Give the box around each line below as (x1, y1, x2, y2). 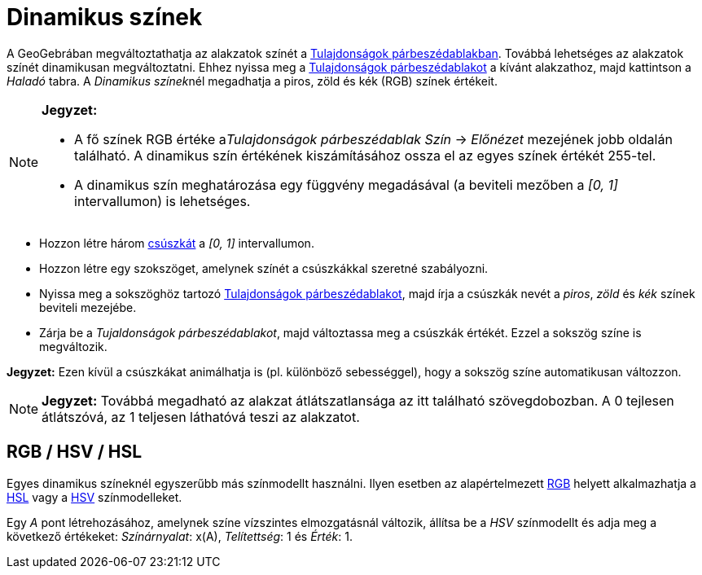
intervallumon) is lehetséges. (74, 192, 251, 209)
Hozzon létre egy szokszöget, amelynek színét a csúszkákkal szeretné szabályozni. (39, 261, 489, 275)
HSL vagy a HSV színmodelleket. (7, 489, 182, 504)
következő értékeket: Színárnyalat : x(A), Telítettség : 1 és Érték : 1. (7, 529, 353, 543)
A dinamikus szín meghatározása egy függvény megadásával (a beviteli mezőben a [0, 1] (74, 176, 618, 193)
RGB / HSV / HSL (7, 441, 143, 463)
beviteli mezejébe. (39, 300, 137, 314)
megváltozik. (39, 339, 107, 353)
